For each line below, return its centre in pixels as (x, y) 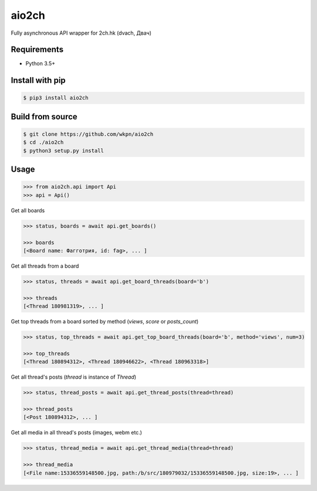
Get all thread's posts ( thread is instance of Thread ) (74, 377)
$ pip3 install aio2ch (56, 98)
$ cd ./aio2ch (43, 142)
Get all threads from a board (45, 266)
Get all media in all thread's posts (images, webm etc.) (76, 433)
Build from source (44, 117)
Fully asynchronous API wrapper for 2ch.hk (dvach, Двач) (81, 33)
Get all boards (28, 210)
